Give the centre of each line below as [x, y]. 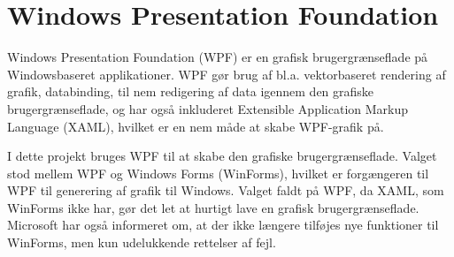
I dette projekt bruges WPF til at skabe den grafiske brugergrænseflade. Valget [222, 156]
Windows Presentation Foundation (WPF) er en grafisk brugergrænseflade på [218, 57]
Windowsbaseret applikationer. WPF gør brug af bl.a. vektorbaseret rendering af [227, 74]
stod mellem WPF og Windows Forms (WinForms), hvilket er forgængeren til [218, 173]
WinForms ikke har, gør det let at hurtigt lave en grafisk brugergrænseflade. [213, 207]
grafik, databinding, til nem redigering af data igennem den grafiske [191, 91]
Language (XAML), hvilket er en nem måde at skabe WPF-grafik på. [196, 126]
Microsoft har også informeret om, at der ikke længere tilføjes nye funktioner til [223, 225]
